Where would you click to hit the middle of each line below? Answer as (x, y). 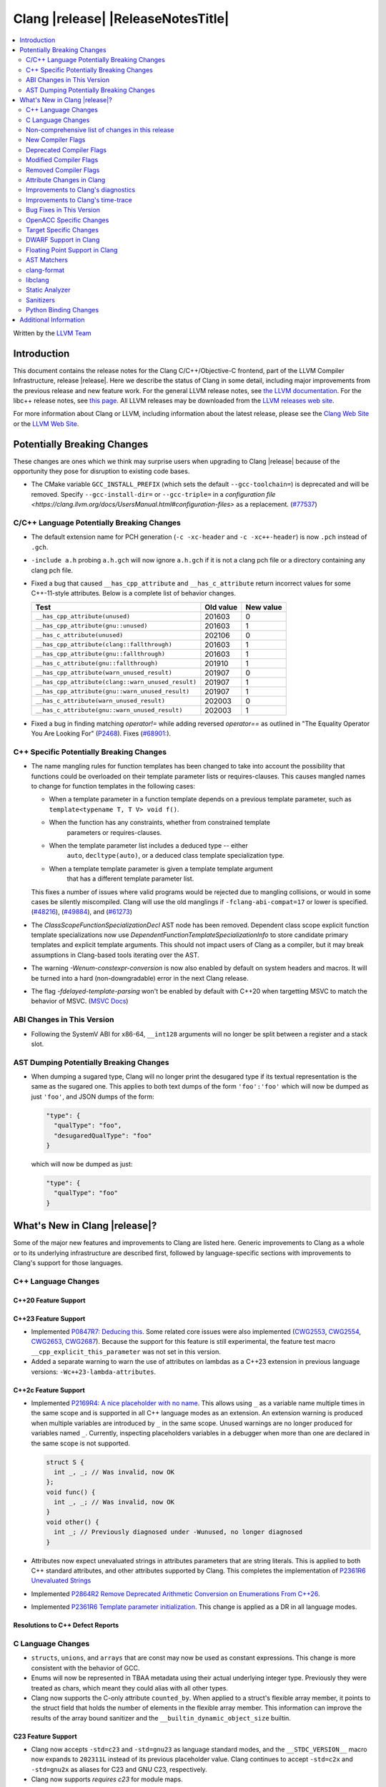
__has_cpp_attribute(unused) (83, 617)
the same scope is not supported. (80, 1443)
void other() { (73, 1522)
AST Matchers (47, 260)
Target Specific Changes (63, 229)
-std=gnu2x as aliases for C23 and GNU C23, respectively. (119, 1769)
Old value (221, 607)
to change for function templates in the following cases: (113, 786)
